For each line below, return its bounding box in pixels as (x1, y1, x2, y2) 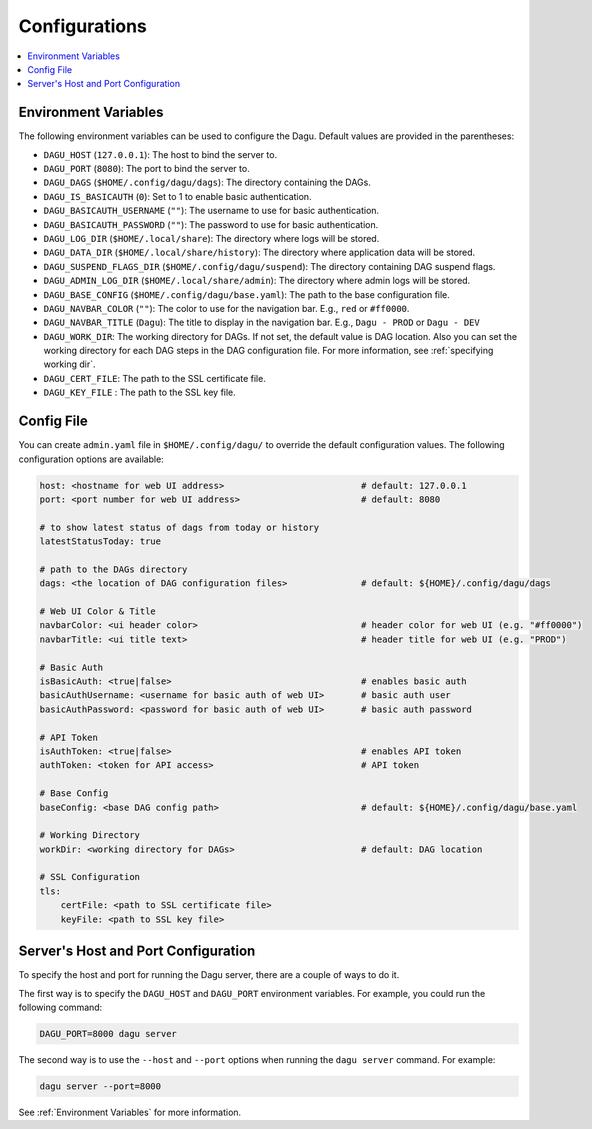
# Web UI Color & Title (39, 606, 157, 617)
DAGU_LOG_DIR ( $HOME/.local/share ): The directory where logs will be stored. (43, 232, 380, 244)
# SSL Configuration (39, 871, 140, 883)
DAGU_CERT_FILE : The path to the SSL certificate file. (43, 372, 267, 384)
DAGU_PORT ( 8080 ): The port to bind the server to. (43, 163, 250, 175)
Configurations (18, 15, 147, 37)
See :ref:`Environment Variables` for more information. (18, 1106, 242, 1118)
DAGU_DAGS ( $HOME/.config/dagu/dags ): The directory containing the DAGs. (43, 176, 372, 189)
